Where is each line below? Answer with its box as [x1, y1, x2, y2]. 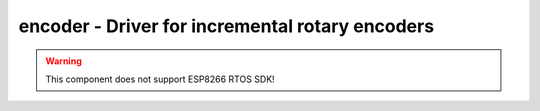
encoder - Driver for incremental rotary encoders [18, 15, 435, 37]
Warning [45, 55, 82, 67]
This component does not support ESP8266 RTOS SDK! [45, 73, 275, 85]
